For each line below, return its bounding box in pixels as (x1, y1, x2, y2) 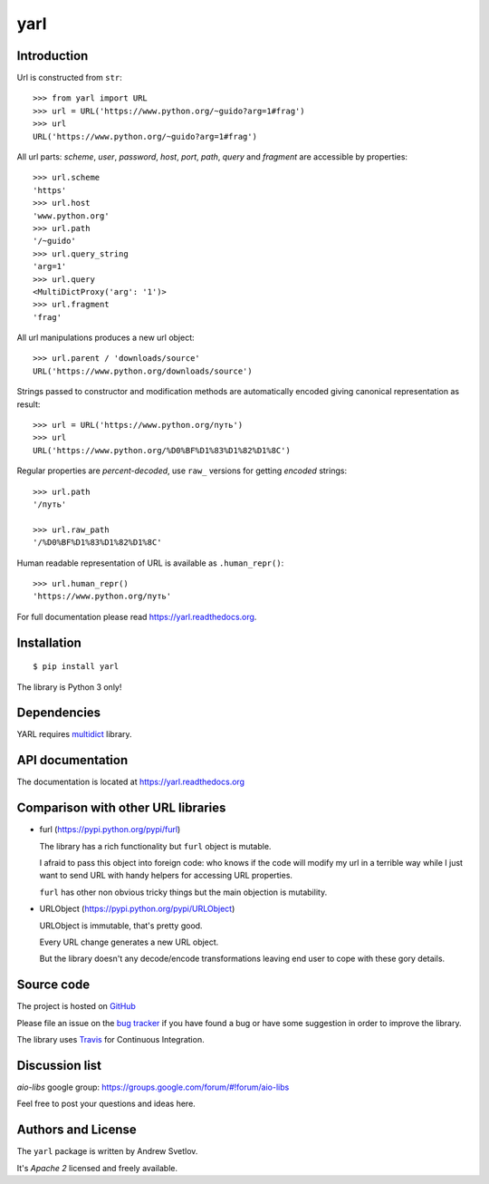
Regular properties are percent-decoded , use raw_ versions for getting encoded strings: (16, 465, 348, 476)
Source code (16, 977, 91, 993)
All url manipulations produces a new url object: (16, 332, 195, 344)
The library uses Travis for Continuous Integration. (16, 1034, 205, 1045)
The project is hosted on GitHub (16, 1001, 136, 1012)
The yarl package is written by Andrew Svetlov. (16, 1146, 198, 1157)
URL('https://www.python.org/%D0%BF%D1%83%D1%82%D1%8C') (33, 445, 292, 455)
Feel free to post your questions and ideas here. (16, 1098, 197, 1110)
